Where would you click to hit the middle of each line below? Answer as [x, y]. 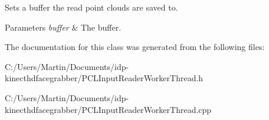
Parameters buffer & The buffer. [63, 27]
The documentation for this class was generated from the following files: [135, 47]
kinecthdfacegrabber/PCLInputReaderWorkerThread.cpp [108, 109]
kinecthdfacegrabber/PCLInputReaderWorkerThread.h [104, 78]
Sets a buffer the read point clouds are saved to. [91, 7]
